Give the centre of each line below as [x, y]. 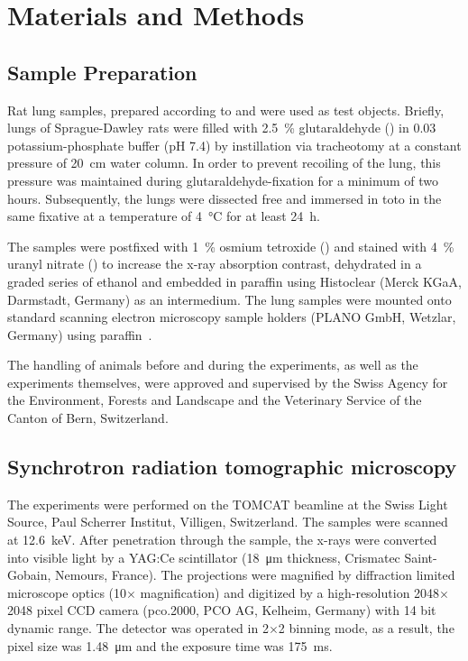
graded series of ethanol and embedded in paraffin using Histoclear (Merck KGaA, [234, 281]
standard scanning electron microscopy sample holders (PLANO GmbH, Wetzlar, [232, 317]
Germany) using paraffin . [80, 334]
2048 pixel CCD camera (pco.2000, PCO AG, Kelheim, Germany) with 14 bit [222, 610]
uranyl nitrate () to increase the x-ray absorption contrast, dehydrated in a [215, 264]
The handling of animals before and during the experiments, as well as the [213, 365]
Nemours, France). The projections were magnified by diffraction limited [255, 575]
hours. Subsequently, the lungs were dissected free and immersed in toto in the [225, 198]
